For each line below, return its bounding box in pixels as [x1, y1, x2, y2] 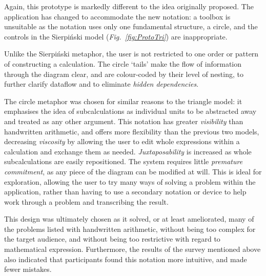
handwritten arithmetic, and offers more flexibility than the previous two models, [4, 126, 259, 136]
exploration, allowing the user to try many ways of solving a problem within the [4, 176, 256, 187]
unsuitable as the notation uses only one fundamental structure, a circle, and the [4, 21, 258, 32]
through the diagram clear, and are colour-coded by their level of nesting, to [4, 68, 243, 79]
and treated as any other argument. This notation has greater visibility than [4, 115, 243, 126]
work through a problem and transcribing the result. [4, 196, 169, 207]
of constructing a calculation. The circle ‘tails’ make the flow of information [4, 58, 242, 69]
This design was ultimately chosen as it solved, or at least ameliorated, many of [4, 213, 254, 224]
